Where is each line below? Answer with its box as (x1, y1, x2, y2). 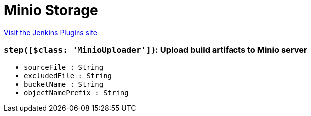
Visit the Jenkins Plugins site (4, 28, 97, 37)
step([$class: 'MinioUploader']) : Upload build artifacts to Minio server (4, 45, 307, 55)
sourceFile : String (24, 63, 104, 71)
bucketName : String (24, 80, 104, 88)
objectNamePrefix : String (24, 88, 129, 97)
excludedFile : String (24, 71, 112, 80)
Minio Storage (4, 2, 98, 19)
